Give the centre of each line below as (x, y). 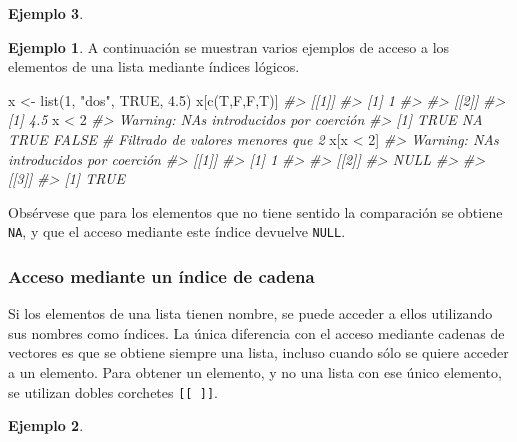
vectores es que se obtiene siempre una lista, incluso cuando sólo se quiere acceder (258, 352)
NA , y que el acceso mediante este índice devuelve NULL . (177, 231)
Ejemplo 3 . (46, 13)
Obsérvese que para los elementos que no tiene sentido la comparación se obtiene (255, 211)
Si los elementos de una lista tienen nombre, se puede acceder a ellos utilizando (250, 313)
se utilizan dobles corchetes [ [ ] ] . (113, 391)
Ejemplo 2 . (46, 425)
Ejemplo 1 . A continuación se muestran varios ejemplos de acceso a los (229, 46)
